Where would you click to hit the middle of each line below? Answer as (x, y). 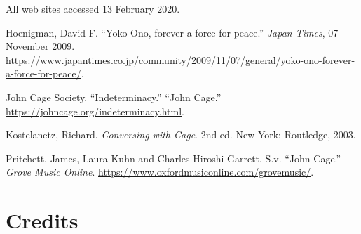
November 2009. (40, 46)
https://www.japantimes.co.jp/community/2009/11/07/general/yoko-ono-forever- (180, 59)
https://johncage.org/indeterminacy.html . (95, 111)
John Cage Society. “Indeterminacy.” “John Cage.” (114, 97)
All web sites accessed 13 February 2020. (93, 8)
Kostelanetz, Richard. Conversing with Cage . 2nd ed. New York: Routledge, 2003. (181, 135)
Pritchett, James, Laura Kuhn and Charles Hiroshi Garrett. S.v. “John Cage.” (173, 158)
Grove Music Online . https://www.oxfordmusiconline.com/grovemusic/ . (160, 172)
